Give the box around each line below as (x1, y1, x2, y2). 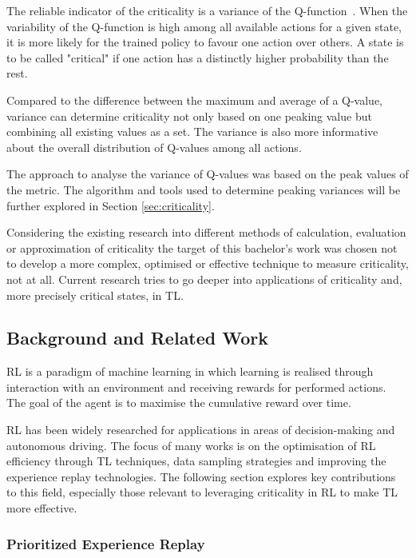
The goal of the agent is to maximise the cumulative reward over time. (6, 394, 351, 411)
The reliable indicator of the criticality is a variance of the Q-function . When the (6, 2, 408, 18)
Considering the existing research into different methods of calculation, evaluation (6, 224, 406, 241)
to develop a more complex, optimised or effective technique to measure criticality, (6, 255, 409, 272)
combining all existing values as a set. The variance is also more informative (6, 123, 378, 140)
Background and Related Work (6, 325, 269, 350)
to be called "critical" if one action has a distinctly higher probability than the (6, 49, 389, 66)
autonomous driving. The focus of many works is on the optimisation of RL (6, 436, 376, 453)
